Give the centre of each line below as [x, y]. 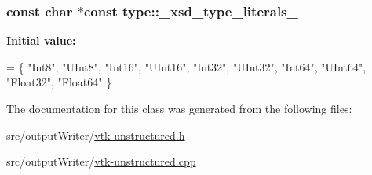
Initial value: [41, 40]
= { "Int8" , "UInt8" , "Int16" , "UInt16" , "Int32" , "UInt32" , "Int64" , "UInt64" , [186, 66]
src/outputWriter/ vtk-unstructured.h [96, 135]
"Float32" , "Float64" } [59, 82]
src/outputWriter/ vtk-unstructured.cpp [101, 161]
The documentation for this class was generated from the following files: [179, 108]
